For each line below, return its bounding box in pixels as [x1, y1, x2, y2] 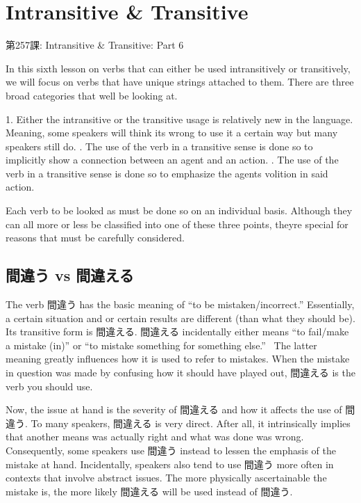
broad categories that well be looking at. [6, 88, 178, 102]
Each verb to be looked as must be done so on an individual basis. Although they [6, 203, 353, 218]
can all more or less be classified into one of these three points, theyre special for [6, 216, 349, 231]
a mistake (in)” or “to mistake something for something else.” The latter [6, 337, 317, 352]
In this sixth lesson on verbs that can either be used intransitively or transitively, [6, 61, 351, 75]
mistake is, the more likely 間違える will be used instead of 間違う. [6, 484, 293, 498]
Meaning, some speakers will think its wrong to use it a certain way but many [6, 125, 338, 140]
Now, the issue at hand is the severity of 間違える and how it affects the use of [6, 402, 342, 417]
